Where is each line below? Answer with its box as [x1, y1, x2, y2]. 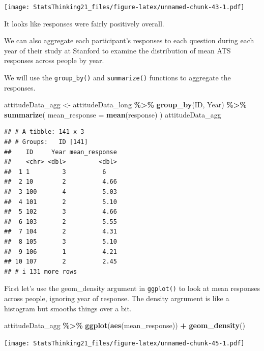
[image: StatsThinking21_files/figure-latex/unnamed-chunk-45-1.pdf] [4, 339, 245, 347]
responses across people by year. [4, 55, 104, 66]
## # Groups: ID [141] [4, 138, 88, 146]
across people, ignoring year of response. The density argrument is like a [4, 293, 229, 304]
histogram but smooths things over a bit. [4, 303, 132, 313]
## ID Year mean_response [4, 148, 117, 156]
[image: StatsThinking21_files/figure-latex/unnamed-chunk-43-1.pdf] [4, 4, 245, 11]
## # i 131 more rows [4, 268, 77, 275]
